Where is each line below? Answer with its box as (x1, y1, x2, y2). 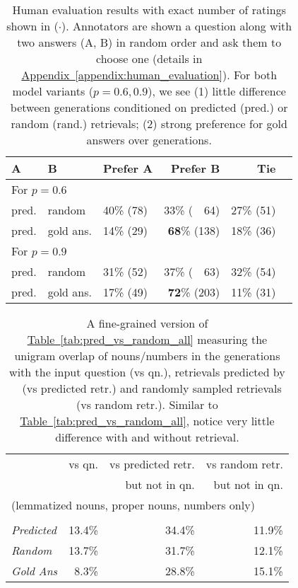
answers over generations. (86, 132, 212, 148)
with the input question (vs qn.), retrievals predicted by (9, 364, 285, 380)
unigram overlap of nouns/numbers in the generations (14, 347, 280, 364)
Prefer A (102, 160, 153, 176)
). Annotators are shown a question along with (61, 18, 292, 34)
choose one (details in (96, 50, 203, 67)
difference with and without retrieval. (55, 429, 239, 445)
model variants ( (12, 83, 93, 99)
